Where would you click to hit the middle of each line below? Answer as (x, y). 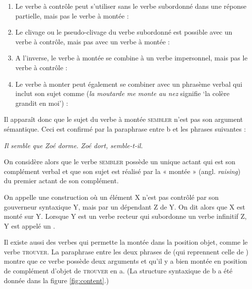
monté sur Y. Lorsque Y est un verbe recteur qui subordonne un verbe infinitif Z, (125, 216)
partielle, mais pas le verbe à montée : (72, 15)
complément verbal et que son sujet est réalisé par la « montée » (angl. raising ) (122, 171)
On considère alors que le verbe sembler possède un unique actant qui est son (120, 162)
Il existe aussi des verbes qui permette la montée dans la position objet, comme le (126, 242)
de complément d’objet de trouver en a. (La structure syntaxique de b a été (118, 271)
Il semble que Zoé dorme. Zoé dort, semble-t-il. (73, 145)
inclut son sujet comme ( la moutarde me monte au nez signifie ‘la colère (122, 93)
